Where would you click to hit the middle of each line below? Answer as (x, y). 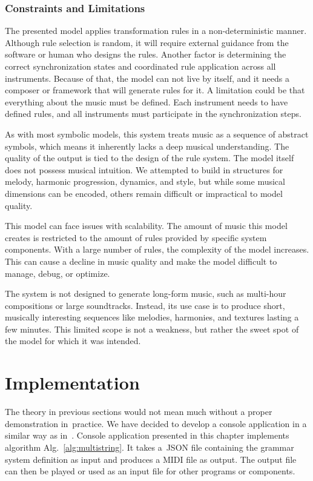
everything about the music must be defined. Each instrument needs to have (147, 101)
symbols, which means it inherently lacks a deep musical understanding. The (147, 146)
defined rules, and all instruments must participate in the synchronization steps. (153, 114)
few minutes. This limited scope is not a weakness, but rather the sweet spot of (152, 329)
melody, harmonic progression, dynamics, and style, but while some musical (145, 181)
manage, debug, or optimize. (58, 273)
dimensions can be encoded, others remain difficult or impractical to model (144, 193)
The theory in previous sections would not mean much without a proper (139, 412)
